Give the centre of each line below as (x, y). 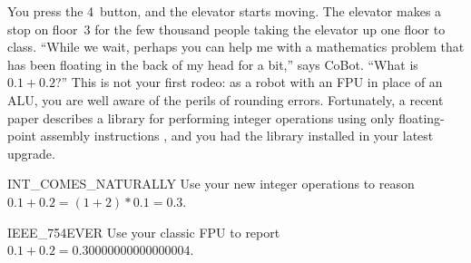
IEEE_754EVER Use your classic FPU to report (144, 232)
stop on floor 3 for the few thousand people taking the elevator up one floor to (226, 29)
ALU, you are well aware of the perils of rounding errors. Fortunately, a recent (226, 99)
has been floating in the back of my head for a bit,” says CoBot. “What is (213, 64)
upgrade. (31, 153)
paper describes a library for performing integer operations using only (201, 117)
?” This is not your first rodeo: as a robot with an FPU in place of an (249, 82)
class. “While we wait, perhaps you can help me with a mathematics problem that (236, 47)
